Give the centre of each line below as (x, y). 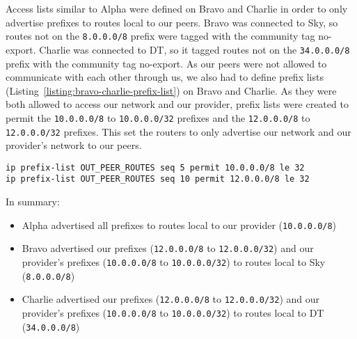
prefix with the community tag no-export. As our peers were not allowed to (166, 63)
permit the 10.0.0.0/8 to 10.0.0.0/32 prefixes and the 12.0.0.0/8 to (158, 117)
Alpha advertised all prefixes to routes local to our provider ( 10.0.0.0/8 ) (179, 224)
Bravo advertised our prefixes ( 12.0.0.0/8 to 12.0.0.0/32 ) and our (168, 248)
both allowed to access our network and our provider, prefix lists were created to (177, 104)
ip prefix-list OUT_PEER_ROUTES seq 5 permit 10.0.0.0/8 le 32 (155, 167)
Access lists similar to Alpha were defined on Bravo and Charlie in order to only (177, 8)
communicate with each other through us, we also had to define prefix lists (165, 77)
